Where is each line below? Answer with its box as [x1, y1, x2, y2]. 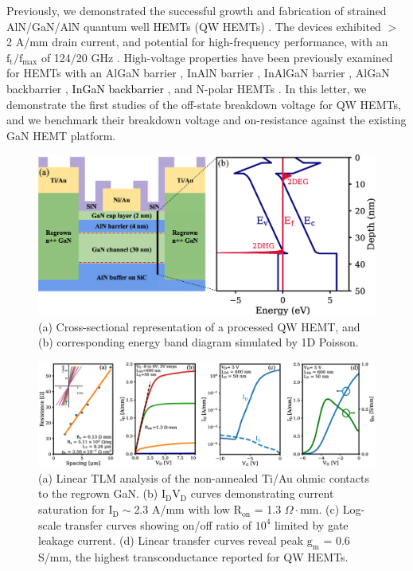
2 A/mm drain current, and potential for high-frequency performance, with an [6, 33, 388, 50]
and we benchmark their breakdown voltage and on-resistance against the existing [6, 111, 407, 128]
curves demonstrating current [190, 485, 334, 502]
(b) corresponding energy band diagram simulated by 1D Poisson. [38, 334, 359, 350]
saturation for [38, 501, 105, 518]
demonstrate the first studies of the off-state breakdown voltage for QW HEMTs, [6, 96, 401, 112]
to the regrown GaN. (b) [38, 485, 158, 502]
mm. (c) [300, 501, 340, 518]
